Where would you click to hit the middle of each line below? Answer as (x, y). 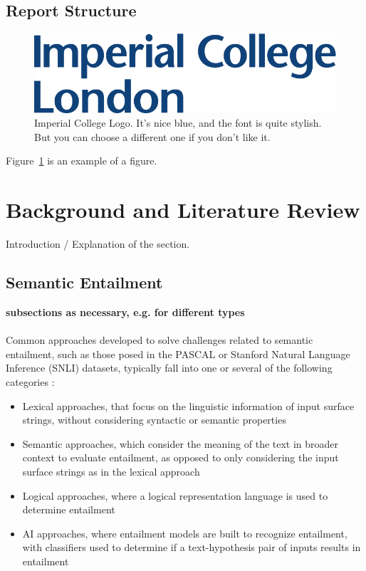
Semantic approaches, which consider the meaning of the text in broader (181, 443)
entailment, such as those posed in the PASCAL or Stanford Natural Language (178, 353)
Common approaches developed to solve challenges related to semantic (160, 340)
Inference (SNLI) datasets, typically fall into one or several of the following (169, 368)
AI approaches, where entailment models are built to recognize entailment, (185, 533)
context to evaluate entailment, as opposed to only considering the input (181, 457)
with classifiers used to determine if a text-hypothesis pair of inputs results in (192, 547)
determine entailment (69, 509)
